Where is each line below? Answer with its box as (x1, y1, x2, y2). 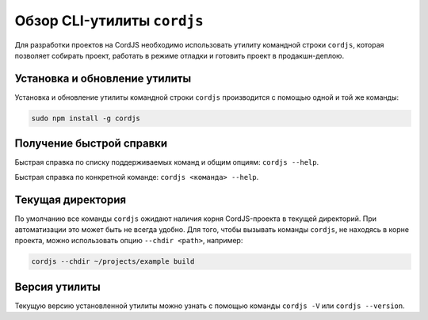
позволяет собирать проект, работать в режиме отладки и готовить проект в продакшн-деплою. (14, 51, 345, 60)
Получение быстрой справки (14, 137, 168, 150)
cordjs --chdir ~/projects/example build (31, 257, 195, 266)
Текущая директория (14, 192, 127, 206)
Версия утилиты (14, 280, 101, 293)
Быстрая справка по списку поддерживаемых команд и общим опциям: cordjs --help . (14, 158, 319, 167)
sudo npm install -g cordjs (31, 113, 140, 123)
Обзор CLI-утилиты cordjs (14, 12, 204, 29)
